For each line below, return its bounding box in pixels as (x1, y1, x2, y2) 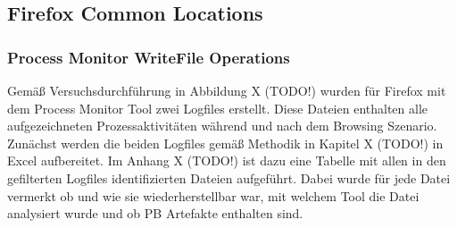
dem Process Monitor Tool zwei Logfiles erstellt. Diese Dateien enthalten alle (7, 98, 428, 117)
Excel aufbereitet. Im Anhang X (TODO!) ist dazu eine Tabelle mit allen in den (7, 151, 446, 170)
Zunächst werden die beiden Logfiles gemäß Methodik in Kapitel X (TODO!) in (7, 133, 444, 152)
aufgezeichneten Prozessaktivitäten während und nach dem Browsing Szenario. (7, 116, 437, 135)
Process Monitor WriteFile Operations (7, 46, 290, 68)
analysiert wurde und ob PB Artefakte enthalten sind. (7, 204, 303, 223)
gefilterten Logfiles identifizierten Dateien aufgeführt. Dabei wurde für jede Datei (7, 168, 451, 187)
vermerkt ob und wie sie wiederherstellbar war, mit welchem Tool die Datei (7, 186, 420, 205)
